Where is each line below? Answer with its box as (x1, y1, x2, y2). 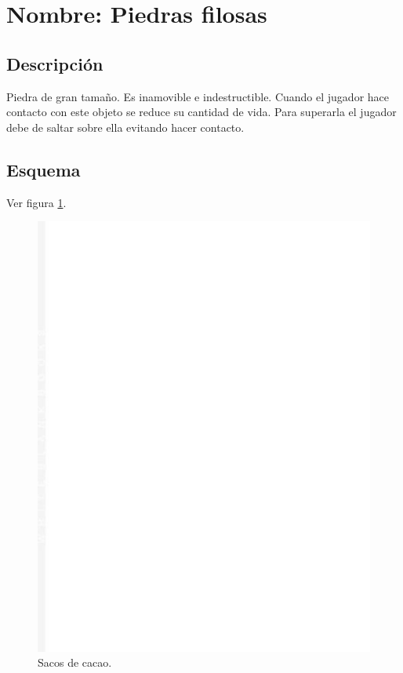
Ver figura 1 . (6, 194, 67, 210)
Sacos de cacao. (38, 654, 112, 671)
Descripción (6, 51, 103, 75)
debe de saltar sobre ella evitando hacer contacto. (6, 118, 245, 135)
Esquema (6, 157, 81, 181)
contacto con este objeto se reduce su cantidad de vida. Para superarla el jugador (6, 104, 397, 120)
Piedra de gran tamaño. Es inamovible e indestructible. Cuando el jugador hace (6, 88, 390, 104)
